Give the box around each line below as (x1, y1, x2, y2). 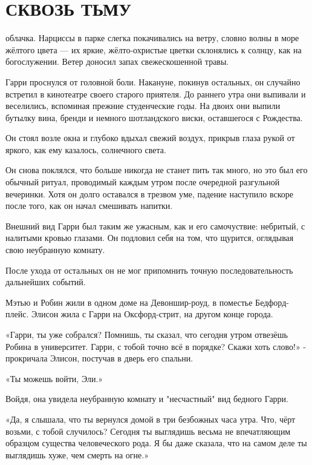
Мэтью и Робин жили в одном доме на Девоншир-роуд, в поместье (5, 295, 253, 308)
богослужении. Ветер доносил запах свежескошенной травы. (5, 55, 229, 68)
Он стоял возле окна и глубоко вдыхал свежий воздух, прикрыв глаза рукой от (5, 131, 295, 144)
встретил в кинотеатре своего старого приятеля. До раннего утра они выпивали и (5, 87, 306, 100)
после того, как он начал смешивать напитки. (5, 199, 173, 212)
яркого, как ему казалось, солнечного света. (5, 143, 166, 156)
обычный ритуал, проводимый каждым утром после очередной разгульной (5, 176, 280, 188)
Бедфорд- (255, 295, 289, 308)
